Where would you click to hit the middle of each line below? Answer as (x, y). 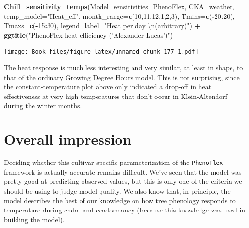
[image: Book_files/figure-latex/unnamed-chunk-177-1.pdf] (101, 52)
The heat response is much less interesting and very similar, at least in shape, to (124, 68)
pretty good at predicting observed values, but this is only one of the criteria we (123, 181)
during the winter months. (43, 106)
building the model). (34, 219)
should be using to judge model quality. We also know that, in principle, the (117, 190)
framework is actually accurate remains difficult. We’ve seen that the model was (123, 171)
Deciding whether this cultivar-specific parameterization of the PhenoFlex (114, 162)
